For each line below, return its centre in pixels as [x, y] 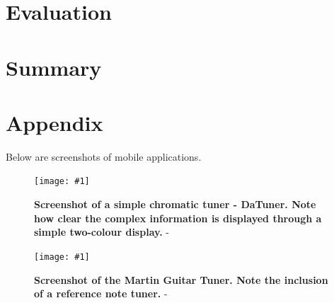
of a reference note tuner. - [101, 293]
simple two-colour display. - [102, 232]
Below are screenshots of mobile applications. [104, 156]
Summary [54, 67]
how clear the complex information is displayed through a [178, 218]
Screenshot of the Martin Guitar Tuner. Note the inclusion [181, 279]
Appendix [54, 122]
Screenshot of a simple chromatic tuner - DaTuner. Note [175, 204]
